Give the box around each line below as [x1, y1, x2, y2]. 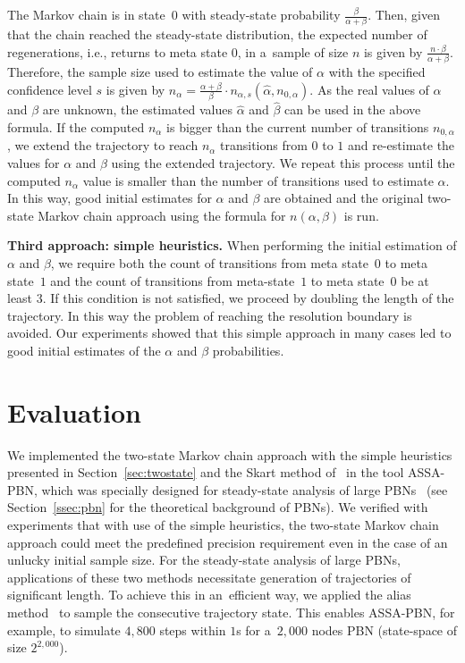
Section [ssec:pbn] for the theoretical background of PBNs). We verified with [7, 498, 428, 516]
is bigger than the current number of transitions [166, 117, 429, 136]
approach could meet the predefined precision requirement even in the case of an [7, 533, 448, 551]
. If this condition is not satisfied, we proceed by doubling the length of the [42, 289, 454, 307]
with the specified [328, 63, 426, 81]
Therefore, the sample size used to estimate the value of [7, 63, 313, 81]
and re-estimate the [347, 136, 455, 155]
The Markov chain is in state [7, 5, 165, 23]
